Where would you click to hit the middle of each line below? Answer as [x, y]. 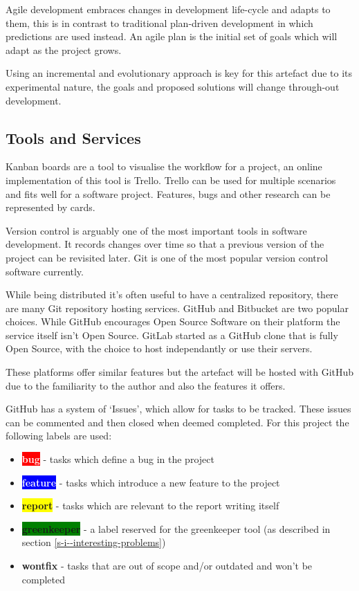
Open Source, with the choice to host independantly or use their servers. [159, 348]
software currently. [45, 271]
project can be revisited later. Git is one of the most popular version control [167, 257]
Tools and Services [73, 137]
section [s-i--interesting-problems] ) [94, 542]
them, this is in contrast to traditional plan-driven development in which [159, 22]
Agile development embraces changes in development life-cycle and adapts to [168, 9]
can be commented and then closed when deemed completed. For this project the [177, 422]
